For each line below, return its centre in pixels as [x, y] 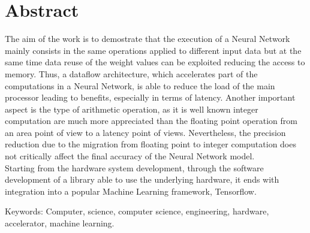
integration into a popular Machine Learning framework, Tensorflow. [131, 191]
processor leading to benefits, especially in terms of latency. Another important [150, 97]
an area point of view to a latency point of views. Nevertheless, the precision [145, 132]
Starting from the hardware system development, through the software [134, 167]
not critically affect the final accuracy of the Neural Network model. [130, 156]
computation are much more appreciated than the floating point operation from [151, 121]
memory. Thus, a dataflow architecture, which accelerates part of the [131, 73]
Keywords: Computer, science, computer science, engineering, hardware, [137, 211]
